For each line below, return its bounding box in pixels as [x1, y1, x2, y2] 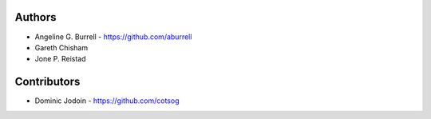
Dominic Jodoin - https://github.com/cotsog [34, 96, 180, 105]
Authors [14, 10, 57, 24]
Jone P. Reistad [34, 54, 87, 64]
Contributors [14, 75, 81, 89]
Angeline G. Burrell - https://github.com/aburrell [34, 32, 192, 42]
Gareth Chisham [34, 42, 88, 52]
